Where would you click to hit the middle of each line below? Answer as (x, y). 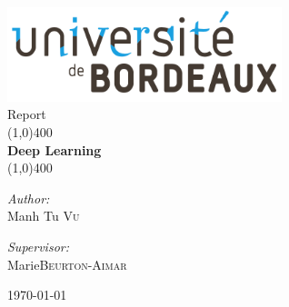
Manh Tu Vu (44, 216)
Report (27, 114)
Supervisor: (38, 246)
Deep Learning (55, 149)
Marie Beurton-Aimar (67, 264)
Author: (29, 198)
